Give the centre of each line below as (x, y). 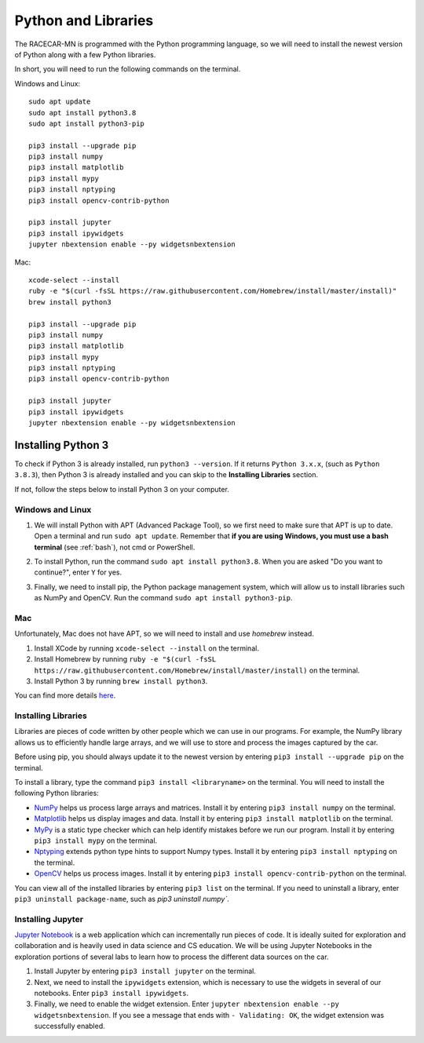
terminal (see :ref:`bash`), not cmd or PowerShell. (115, 547)
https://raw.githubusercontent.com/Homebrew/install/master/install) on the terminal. (197, 670)
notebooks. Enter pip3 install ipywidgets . (111, 994)
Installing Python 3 (62, 445)
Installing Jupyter (49, 919)
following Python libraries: (57, 793)
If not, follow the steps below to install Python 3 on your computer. (122, 489)
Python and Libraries (84, 20)
